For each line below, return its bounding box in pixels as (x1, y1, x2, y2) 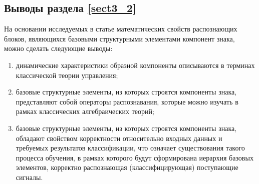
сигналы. (16, 171, 43, 182)
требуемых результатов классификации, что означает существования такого (16, 142, 245, 153)
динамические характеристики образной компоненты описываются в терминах (16, 59, 255, 70)
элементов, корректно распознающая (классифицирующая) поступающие (16, 162, 238, 172)
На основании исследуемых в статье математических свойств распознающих (4, 23, 237, 34)
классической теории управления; (16, 69, 118, 80)
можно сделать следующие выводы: (4, 43, 113, 53)
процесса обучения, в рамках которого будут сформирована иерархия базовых (16, 152, 253, 162)
